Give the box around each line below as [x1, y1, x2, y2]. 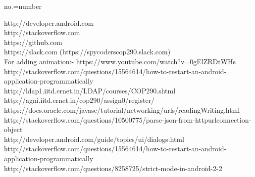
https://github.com [4, 37, 62, 47]
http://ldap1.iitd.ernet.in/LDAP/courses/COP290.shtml [4, 85, 176, 95]
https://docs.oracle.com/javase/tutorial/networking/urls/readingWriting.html [4, 104, 240, 115]
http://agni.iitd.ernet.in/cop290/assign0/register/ [4, 95, 155, 105]
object [4, 124, 23, 134]
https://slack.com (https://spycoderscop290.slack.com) [4, 46, 171, 57]
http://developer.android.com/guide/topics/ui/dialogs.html [4, 133, 184, 144]
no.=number [4, 1, 42, 11]
